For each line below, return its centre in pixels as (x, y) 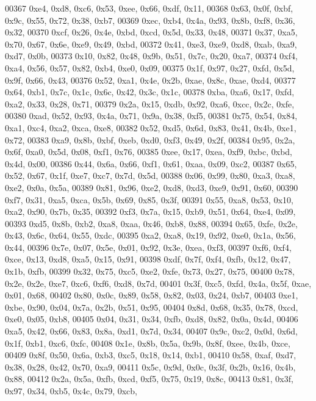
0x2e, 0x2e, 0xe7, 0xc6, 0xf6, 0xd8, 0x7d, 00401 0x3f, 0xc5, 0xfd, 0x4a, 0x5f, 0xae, (158, 283)
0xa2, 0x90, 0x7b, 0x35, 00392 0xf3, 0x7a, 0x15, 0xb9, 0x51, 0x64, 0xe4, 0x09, (150, 211)
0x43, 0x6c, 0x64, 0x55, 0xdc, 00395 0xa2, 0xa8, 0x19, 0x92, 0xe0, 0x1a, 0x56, (150, 235)
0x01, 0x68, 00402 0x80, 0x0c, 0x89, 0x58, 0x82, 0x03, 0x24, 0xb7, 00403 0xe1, (152, 295)
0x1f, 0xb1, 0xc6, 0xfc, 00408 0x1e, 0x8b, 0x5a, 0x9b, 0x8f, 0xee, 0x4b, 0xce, (148, 343)
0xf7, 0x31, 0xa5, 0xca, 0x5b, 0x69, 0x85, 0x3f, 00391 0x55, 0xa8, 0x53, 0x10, (149, 199)
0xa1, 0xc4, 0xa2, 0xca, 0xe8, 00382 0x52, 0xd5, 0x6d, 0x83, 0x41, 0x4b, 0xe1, (151, 127)
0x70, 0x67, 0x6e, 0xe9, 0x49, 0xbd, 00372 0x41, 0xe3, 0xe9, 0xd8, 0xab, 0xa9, (151, 44)
